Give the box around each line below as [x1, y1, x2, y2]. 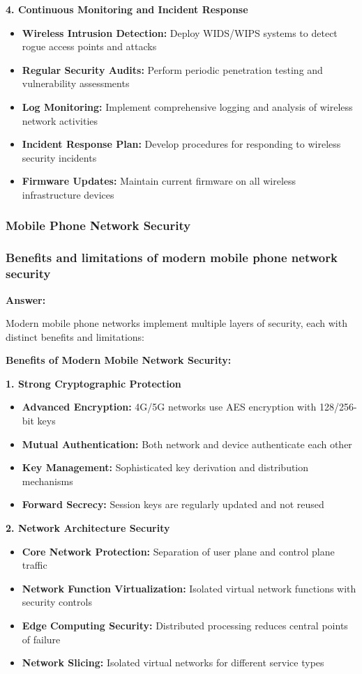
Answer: [6, 292, 46, 307]
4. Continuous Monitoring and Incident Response [6, 2, 248, 16]
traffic [22, 558, 47, 572]
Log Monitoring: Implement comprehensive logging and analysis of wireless [22, 99, 353, 114]
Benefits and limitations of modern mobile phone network [6, 249, 338, 266]
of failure [22, 631, 61, 646]
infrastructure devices [22, 187, 114, 201]
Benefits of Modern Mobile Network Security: [6, 353, 232, 367]
